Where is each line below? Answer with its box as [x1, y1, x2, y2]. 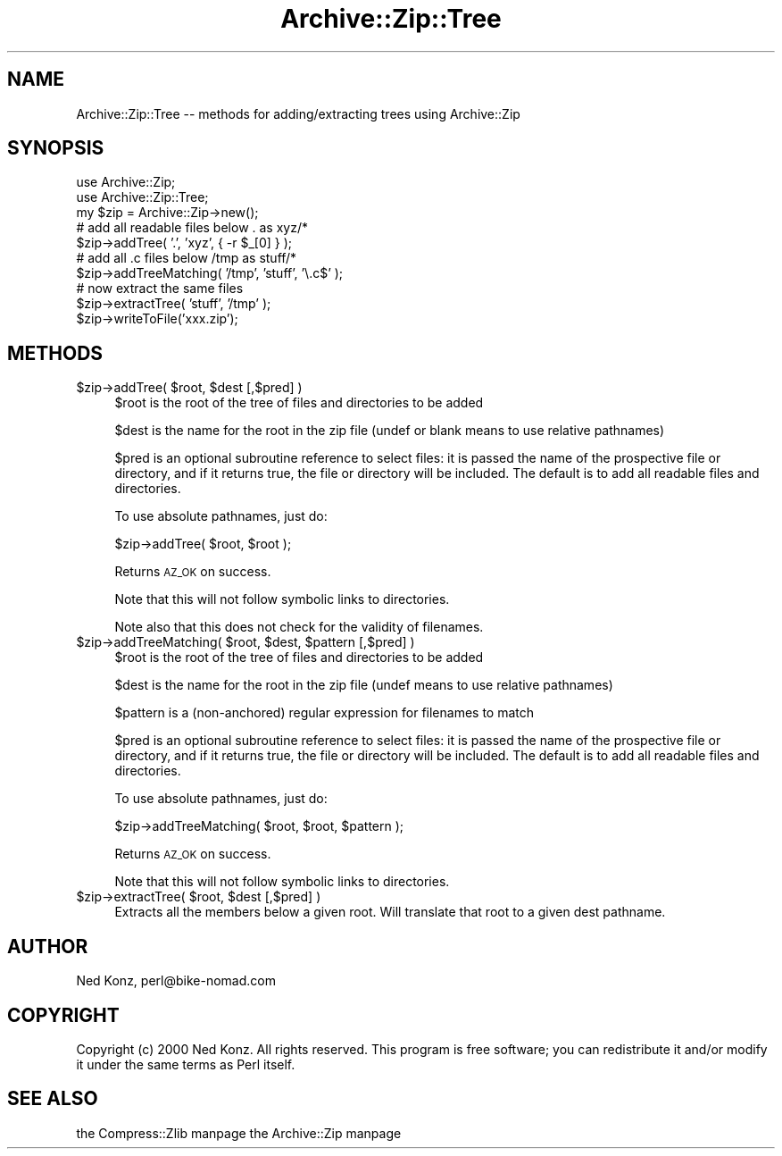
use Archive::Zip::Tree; [76, 189, 209, 205]
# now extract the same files [76, 281, 244, 297]
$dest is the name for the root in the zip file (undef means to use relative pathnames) [114, 677, 613, 693]
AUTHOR [7, 934, 88, 958]
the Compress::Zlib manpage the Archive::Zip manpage [76, 1125, 402, 1141]
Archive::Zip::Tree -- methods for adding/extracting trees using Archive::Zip [76, 105, 520, 121]
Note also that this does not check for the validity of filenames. [114, 619, 484, 635]
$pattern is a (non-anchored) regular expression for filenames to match [114, 705, 535, 721]
